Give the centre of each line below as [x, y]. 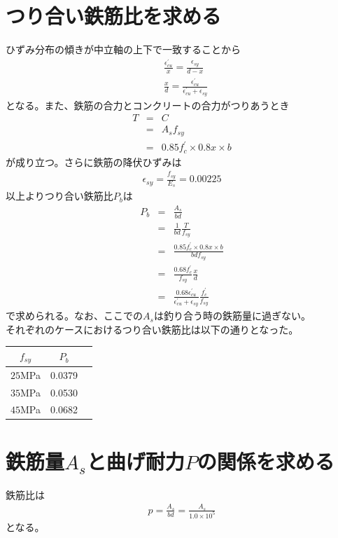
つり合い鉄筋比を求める [114, 16]
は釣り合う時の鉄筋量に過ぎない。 [232, 316]
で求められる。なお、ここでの [74, 316]
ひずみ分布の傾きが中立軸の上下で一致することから [123, 49]
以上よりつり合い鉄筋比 [59, 196]
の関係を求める [266, 461]
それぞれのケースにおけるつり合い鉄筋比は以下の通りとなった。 [152, 329]
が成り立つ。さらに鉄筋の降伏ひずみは [94, 161]
